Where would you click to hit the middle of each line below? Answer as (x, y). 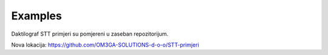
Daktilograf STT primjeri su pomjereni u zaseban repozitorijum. (90, 34)
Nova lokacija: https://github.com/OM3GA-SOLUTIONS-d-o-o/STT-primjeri (105, 45)
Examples (36, 16)
